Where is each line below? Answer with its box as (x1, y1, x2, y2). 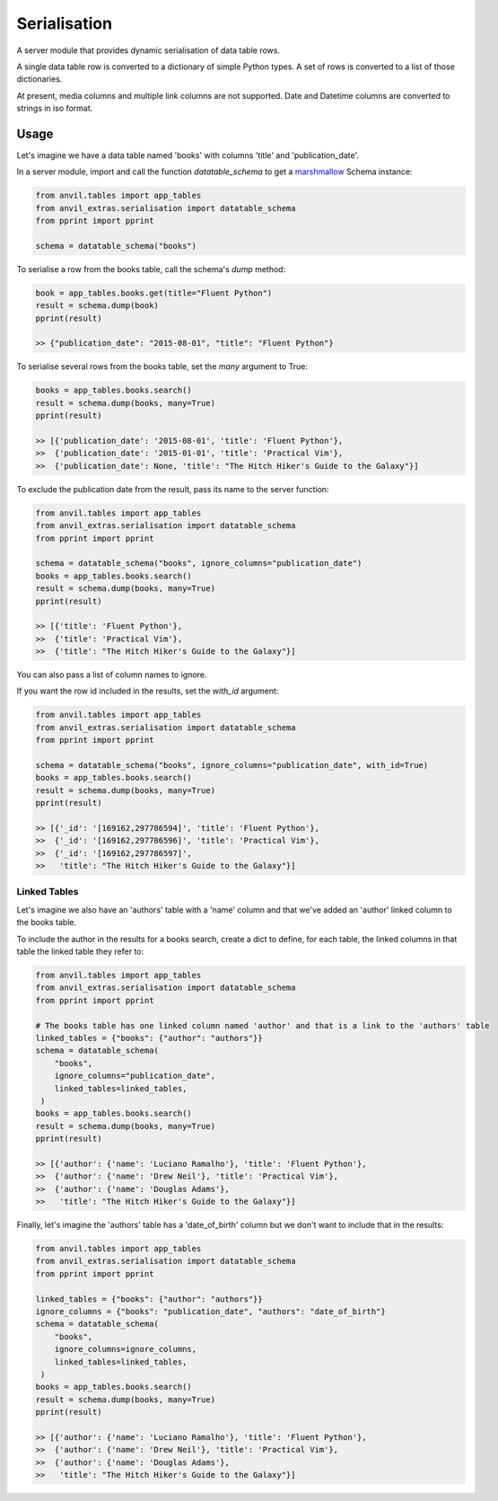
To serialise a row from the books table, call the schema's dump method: (16, 263, 286, 274)
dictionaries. (16, 74, 63, 84)
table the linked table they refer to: (16, 946, 144, 957)
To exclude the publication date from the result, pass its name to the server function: (16, 483, 329, 494)
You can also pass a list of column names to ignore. (16, 669, 207, 680)
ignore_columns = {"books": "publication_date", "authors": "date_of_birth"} (35, 1306, 386, 1316)
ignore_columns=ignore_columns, (54, 1344, 197, 1355)
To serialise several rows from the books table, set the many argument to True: (16, 361, 309, 372)
